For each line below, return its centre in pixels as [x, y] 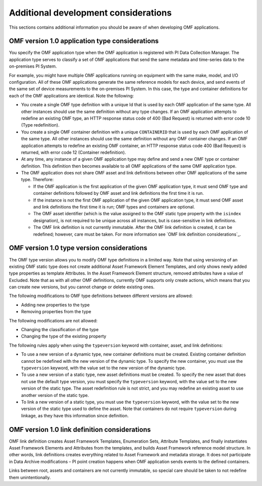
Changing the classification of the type [60, 330]
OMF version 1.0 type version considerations [78, 248]
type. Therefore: [37, 180]
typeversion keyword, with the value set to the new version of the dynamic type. [104, 368]
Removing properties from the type [56, 312]
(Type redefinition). [40, 125]
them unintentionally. [30, 477]
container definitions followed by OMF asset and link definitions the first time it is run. [118, 193]
